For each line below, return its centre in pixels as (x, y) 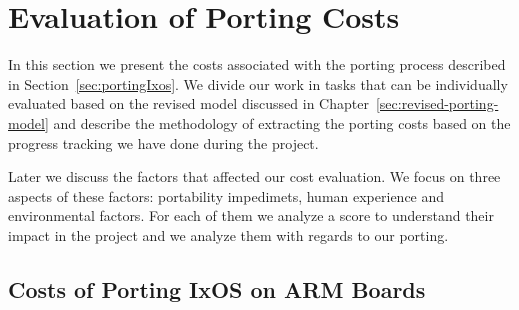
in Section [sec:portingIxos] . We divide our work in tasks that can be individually (258, 83)
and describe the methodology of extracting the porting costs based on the (282, 122)
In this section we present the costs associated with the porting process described (257, 64)
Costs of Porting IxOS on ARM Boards (217, 288)
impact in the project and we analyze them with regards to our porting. (228, 234)
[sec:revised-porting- (437, 103)
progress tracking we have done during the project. (163, 142)
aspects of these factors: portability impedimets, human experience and (226, 195)
